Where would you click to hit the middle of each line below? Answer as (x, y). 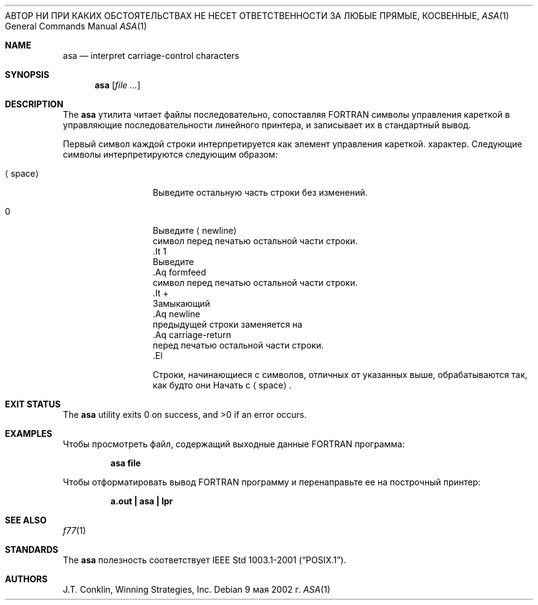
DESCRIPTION (34, 104)
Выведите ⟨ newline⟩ (195, 230)
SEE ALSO (26, 520)
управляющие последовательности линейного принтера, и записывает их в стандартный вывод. (267, 125)
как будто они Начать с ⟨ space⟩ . (222, 385)
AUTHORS (26, 579)
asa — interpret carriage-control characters (151, 56)
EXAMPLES (29, 434)
